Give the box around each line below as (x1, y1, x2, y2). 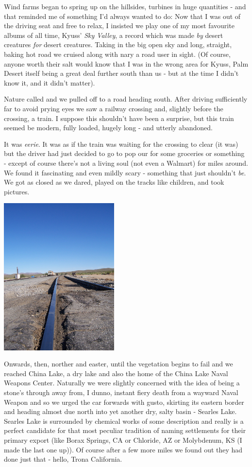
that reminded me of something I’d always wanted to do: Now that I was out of (4, 11, 241, 21)
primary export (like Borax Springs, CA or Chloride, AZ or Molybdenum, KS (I (4, 434, 242, 445)
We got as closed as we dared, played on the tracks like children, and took (4, 177, 224, 187)
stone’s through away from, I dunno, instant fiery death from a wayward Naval (4, 387, 238, 398)
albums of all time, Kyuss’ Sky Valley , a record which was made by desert (4, 30, 223, 40)
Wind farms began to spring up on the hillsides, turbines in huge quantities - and (4, 1, 246, 11)
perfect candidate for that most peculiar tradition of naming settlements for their (4, 425, 246, 435)
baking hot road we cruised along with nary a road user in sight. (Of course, (4, 49, 231, 59)
